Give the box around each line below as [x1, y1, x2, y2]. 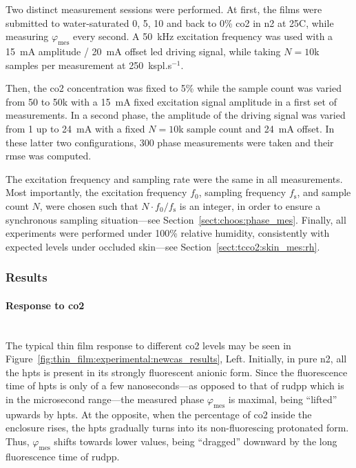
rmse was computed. [6, 148, 92, 163]
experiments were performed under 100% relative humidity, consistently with [6, 226, 330, 240]
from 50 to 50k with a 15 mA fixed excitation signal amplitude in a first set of [6, 94, 337, 108]
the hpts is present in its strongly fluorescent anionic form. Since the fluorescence [6, 364, 348, 379]
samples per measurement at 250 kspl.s [6, 57, 172, 72]
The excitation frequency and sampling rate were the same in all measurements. [6, 171, 343, 186]
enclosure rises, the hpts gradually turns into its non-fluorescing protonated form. [6, 420, 349, 435]
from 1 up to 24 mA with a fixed [6, 121, 145, 135]
